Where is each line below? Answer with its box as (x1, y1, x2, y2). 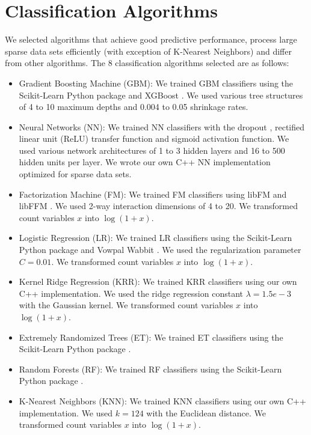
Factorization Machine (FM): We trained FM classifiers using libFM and (19, 187, 287, 200)
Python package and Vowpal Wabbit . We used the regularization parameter (19, 243, 301, 256)
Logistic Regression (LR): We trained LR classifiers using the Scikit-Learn (19, 231, 292, 244)
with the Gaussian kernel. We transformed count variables (19, 299, 233, 311)
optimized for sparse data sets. (19, 168, 132, 180)
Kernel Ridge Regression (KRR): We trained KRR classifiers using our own (19, 275, 297, 288)
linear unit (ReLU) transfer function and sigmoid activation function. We (19, 132, 289, 145)
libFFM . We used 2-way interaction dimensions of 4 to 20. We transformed (19, 199, 298, 212)
